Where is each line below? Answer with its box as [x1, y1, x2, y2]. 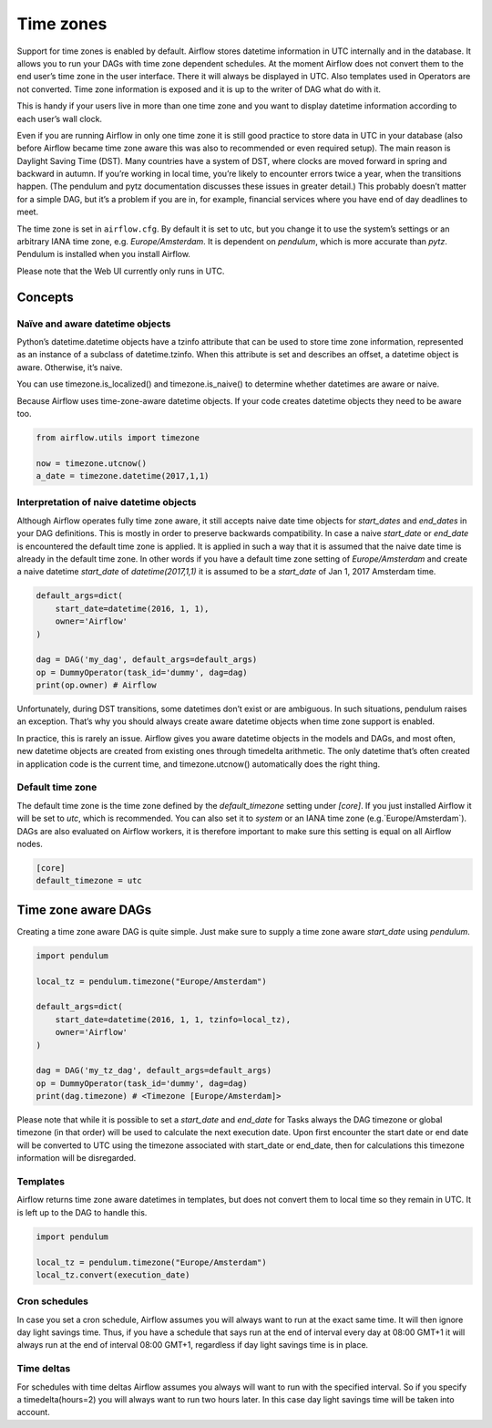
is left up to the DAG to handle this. [16, 1206, 148, 1217]
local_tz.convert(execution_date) [36, 1269, 190, 1280]
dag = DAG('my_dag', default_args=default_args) [36, 655, 258, 665]
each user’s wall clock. [16, 113, 103, 124]
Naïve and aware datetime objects [16, 317, 171, 330]
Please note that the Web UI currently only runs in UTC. [16, 265, 225, 276]
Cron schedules [16, 1295, 89, 1308]
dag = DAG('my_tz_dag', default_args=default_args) [36, 1065, 272, 1076]
